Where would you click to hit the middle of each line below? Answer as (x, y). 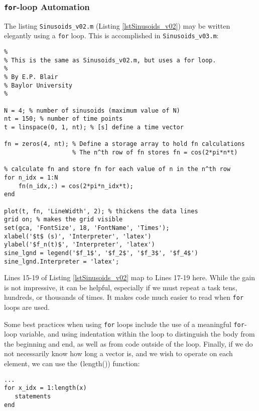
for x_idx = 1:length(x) (45, 388)
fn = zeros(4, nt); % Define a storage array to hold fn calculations (124, 144)
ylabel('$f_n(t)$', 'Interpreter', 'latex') (80, 245)
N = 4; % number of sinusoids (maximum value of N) (92, 110)
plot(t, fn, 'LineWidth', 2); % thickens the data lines (101, 211)
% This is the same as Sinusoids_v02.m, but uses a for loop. (110, 60)
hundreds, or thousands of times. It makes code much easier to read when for (124, 297)
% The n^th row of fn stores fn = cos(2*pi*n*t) (155, 152)
